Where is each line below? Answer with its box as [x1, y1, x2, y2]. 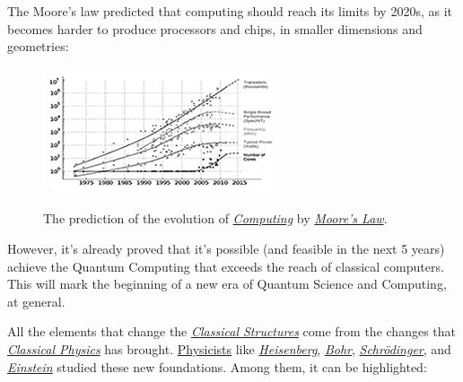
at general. [7, 291, 66, 310]
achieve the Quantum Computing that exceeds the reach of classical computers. [7, 256, 444, 275]
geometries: [7, 37, 69, 56]
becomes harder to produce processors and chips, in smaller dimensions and [7, 19, 423, 38]
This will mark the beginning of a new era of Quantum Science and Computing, [7, 274, 447, 293]
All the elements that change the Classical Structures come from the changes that [7, 322, 456, 341]
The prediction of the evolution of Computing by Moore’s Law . [43, 209, 388, 228]
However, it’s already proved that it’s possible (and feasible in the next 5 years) [7, 239, 445, 257]
